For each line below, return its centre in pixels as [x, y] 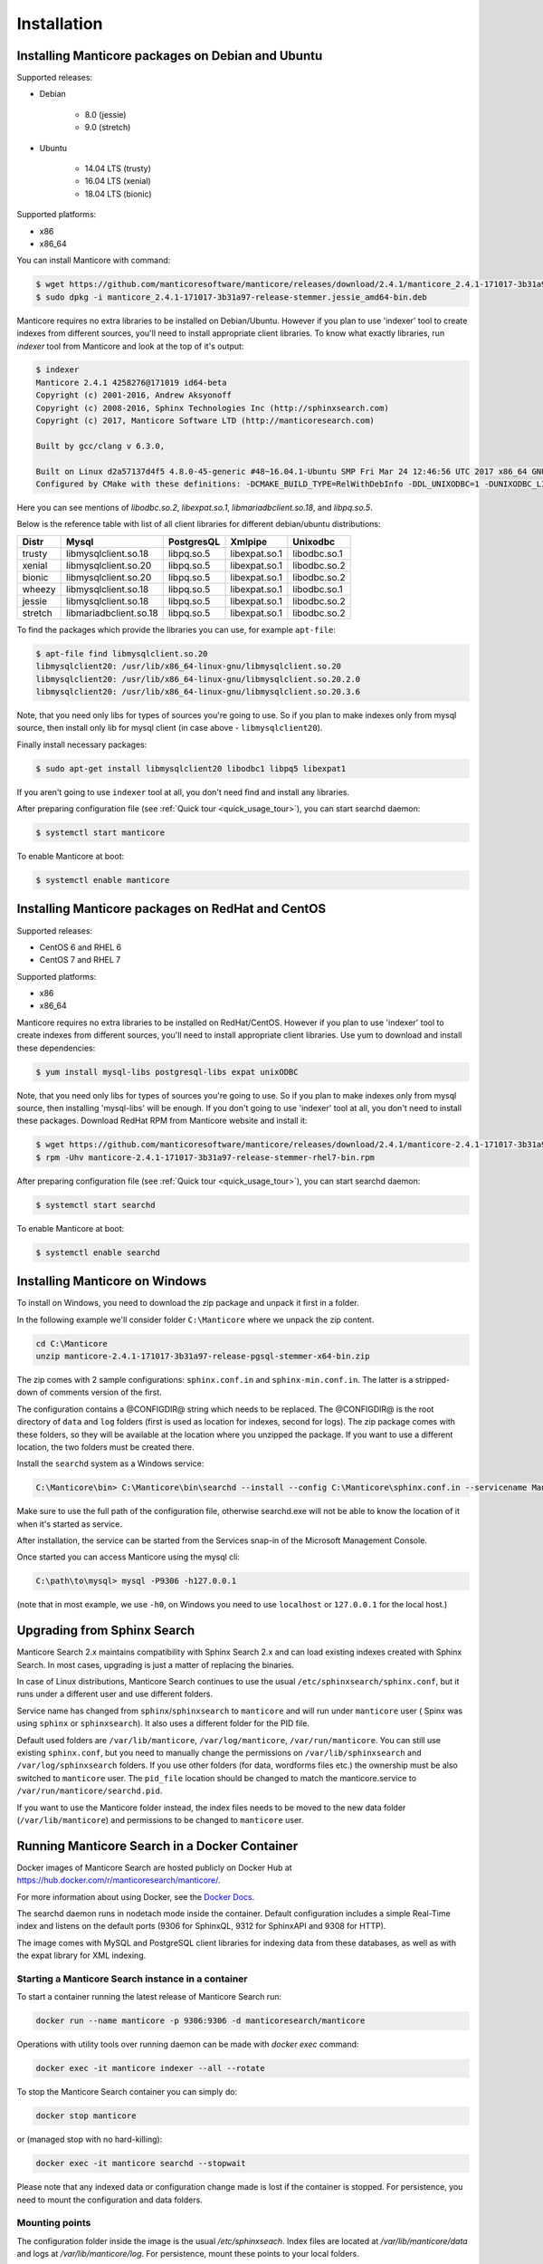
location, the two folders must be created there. [105, 1447]
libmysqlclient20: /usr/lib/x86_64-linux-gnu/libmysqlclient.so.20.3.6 [198, 691]
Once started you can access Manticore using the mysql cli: [128, 1557]
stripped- [433, 1379]
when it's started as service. [69, 1524]
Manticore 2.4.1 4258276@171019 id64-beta [131, 382]
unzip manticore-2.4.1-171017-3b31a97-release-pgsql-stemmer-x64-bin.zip [203, 1356]
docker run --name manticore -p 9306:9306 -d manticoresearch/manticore [200, 2021]
